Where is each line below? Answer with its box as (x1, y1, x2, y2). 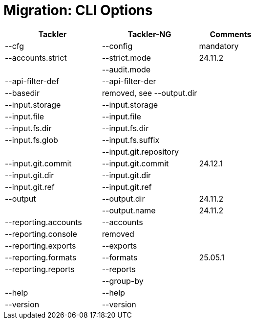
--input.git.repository (102, 146, 179, 157)
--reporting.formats (5, 252, 77, 262)
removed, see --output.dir (102, 88, 197, 98)
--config (102, 41, 133, 51)
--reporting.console (5, 229, 77, 239)
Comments (210, 29, 252, 39)
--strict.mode (102, 52, 151, 63)
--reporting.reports (5, 264, 75, 274)
